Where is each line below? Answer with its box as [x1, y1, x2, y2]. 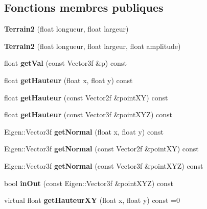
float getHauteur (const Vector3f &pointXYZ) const [4, 109, 172, 120]
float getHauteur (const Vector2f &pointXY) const [4, 92, 168, 102]
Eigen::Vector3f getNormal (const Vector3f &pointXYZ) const [4, 160, 203, 171]
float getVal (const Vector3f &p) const [4, 58, 127, 68]
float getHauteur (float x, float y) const [4, 74, 133, 85]
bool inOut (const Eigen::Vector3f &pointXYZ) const [4, 177, 173, 188]
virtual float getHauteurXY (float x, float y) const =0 [4, 195, 180, 205]
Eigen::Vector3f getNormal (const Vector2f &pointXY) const [4, 143, 199, 154]
